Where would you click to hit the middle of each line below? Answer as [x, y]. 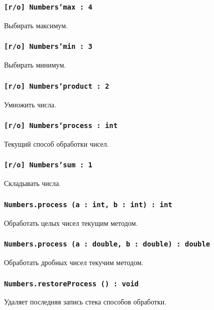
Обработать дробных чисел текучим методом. [74, 262]
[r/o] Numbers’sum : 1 [48, 165]
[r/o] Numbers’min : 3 [48, 47]
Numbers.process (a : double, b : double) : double [107, 244]
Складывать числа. [33, 183]
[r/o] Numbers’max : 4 [48, 7]
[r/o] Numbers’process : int [61, 126]
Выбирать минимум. [35, 65]
